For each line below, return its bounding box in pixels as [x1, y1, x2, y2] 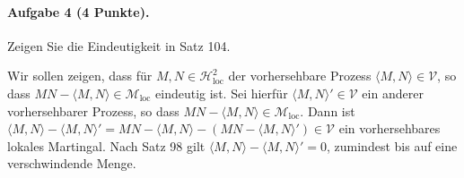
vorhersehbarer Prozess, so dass [7, 101, 179, 120]
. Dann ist [300, 101, 355, 120]
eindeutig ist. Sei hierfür [155, 83, 288, 102]
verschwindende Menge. [7, 154, 136, 173]
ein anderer [362, 83, 424, 102]
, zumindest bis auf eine [327, 136, 458, 155]
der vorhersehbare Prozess [228, 66, 372, 85]
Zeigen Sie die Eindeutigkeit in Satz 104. [7, 36, 231, 55]
